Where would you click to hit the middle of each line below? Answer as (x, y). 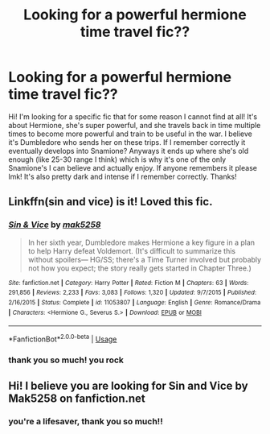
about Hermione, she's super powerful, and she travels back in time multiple (135, 125)
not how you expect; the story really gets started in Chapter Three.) (139, 268)
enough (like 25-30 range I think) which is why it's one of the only (117, 159)
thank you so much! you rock (66, 360)
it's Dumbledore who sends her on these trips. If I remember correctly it (127, 142)
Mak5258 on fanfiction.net (77, 399)
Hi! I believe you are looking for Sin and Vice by (128, 386)
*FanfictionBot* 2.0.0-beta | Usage (63, 338)
